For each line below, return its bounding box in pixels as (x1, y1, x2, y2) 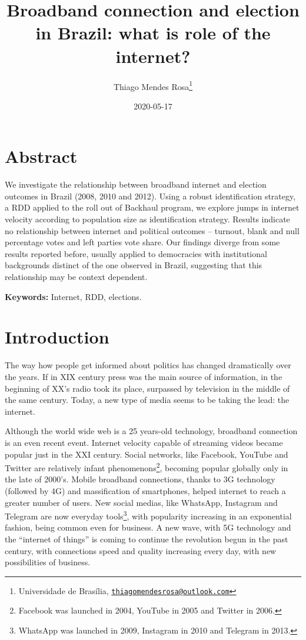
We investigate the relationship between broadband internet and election (5, 178, 267, 191)
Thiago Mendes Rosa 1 (113, 78, 193, 92)
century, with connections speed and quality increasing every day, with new (5, 544, 277, 556)
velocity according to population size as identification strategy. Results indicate (5, 213, 290, 225)
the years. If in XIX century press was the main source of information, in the (5, 370, 282, 382)
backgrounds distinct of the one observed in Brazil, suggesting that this (5, 259, 262, 271)
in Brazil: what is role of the (35, 21, 271, 45)
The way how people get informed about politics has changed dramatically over (5, 359, 291, 371)
